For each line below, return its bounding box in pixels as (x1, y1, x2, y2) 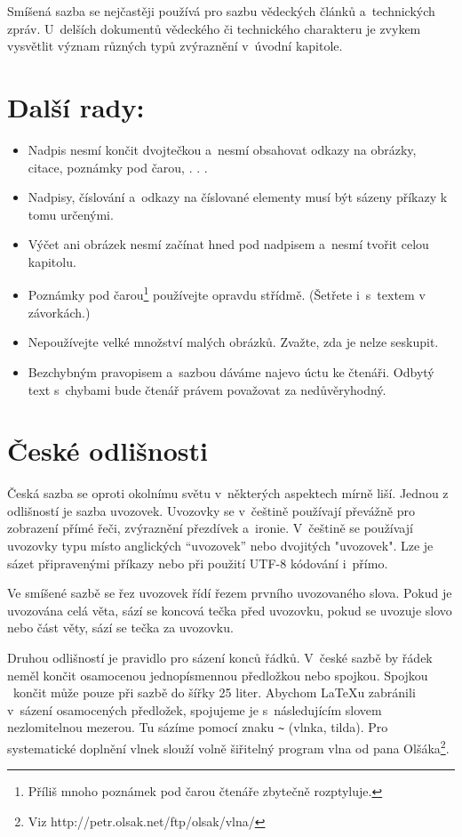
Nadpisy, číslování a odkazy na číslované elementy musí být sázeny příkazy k (28, 188, 448, 206)
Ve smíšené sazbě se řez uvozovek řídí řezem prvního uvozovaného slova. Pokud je (7, 583, 452, 602)
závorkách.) (28, 302, 91, 321)
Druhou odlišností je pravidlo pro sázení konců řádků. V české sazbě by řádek (7, 648, 433, 666)
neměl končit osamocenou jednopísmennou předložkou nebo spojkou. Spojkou (7, 665, 428, 684)
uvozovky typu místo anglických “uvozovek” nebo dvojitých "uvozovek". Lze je (7, 536, 434, 554)
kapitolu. (28, 252, 76, 270)
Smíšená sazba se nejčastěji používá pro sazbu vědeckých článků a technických (7, 2, 435, 20)
